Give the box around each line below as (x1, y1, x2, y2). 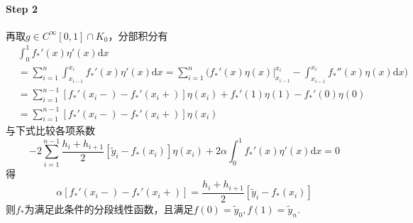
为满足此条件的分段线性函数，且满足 (24, 201, 194, 216)
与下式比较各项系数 (6, 123, 95, 138)
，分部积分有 (108, 28, 168, 43)
